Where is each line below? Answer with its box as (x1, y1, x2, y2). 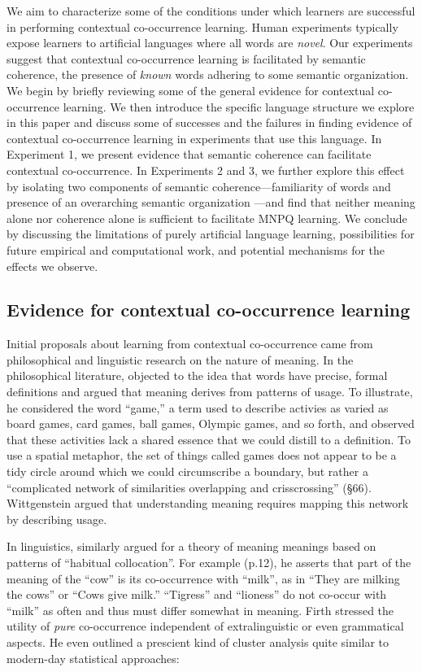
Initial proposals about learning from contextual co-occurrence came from (7, 335, 373, 352)
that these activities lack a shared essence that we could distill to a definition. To (7, 430, 411, 447)
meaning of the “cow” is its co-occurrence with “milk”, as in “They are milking (7, 569, 400, 587)
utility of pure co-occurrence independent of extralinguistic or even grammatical (7, 617, 404, 635)
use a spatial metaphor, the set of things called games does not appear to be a (7, 447, 397, 464)
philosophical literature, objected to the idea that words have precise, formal (7, 367, 388, 384)
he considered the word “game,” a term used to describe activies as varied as (7, 399, 389, 416)
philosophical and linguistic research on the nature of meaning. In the (7, 351, 354, 368)
